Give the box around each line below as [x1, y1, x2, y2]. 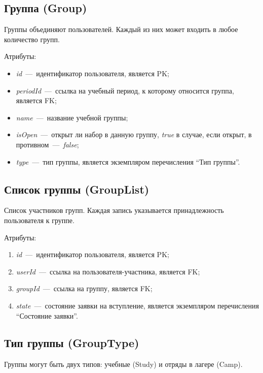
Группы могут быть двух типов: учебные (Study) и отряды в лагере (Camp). [4, 359, 243, 369]
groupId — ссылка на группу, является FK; [16, 283, 153, 294]
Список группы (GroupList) [4, 181, 149, 197]
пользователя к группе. [4, 214, 74, 225]
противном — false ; [16, 139, 79, 149]
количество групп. [4, 34, 60, 44]
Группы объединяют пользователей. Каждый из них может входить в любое [4, 24, 238, 35]
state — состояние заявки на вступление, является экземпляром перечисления [16, 300, 259, 310]
